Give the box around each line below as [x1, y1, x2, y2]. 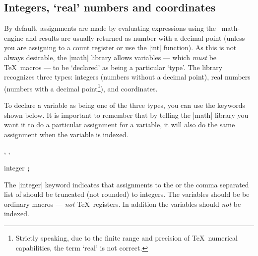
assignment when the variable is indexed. [4, 129, 129, 139]
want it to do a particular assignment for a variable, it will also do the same [4, 119, 235, 130]
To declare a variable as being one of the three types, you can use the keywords [4, 100, 246, 110]
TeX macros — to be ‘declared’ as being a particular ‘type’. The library [4, 62, 223, 72]
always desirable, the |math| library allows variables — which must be [4, 52, 217, 62]
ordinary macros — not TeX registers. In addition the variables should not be [4, 198, 241, 209]
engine [4, 32, 23, 43]
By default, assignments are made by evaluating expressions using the [4, 23, 216, 33]
